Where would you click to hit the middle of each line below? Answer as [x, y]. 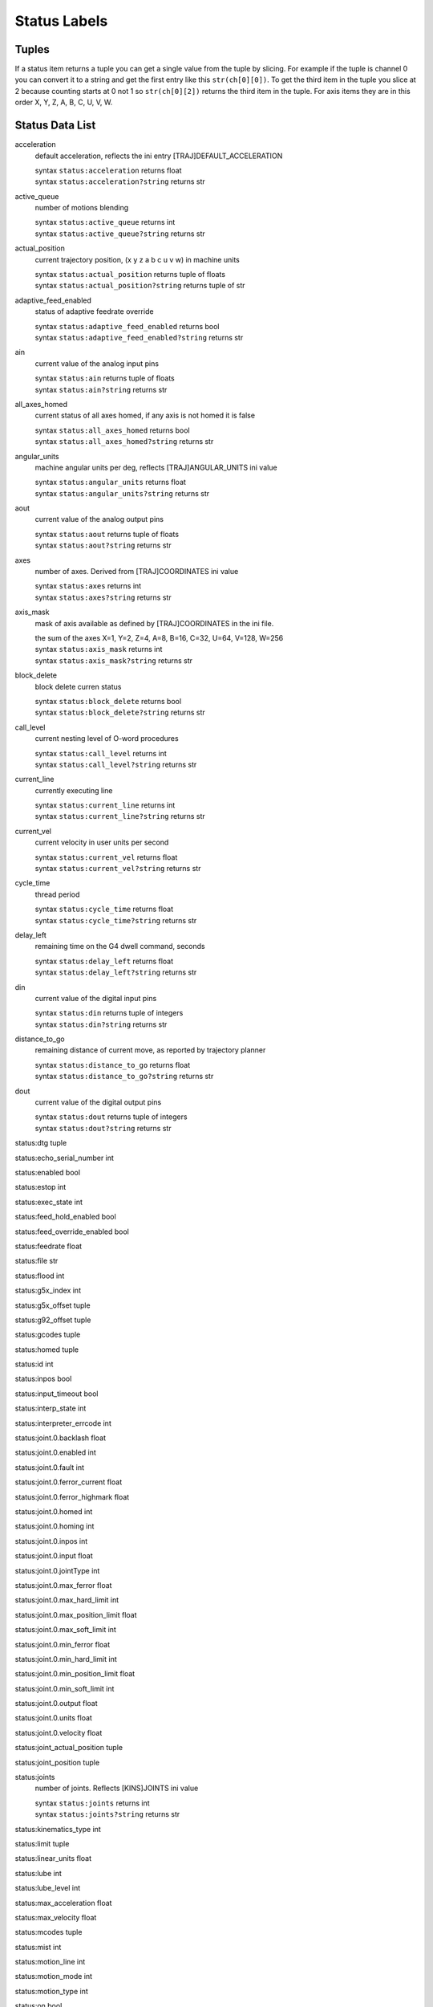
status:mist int [38, 1947]
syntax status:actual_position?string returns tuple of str [140, 286]
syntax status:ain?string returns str [101, 389]
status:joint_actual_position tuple [69, 1748]
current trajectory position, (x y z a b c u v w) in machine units [137, 259]
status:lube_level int [48, 1888]
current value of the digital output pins [98, 1102]
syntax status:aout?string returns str [103, 545]
